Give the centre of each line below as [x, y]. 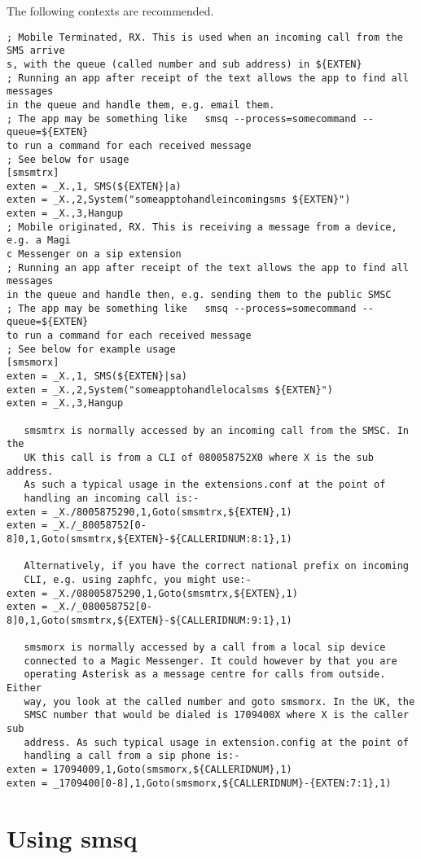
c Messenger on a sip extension [94, 254]
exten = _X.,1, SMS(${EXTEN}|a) [94, 186]
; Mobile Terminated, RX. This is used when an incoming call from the [205, 37]
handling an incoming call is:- [112, 498]
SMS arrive [36, 51]
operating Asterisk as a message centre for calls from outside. [205, 675]
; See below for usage [68, 159]
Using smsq [72, 837]
